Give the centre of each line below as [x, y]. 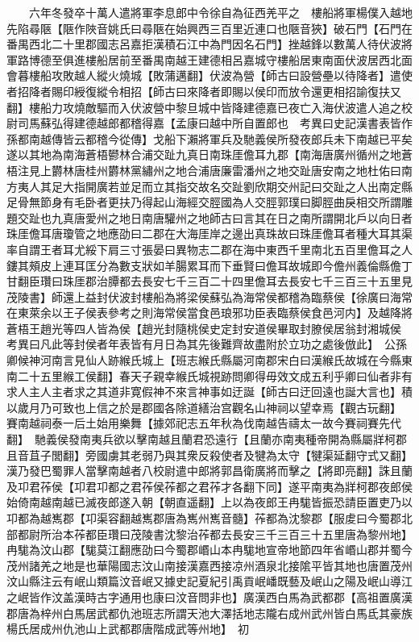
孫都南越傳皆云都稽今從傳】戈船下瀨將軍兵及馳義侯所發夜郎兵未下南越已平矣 [209, 138]
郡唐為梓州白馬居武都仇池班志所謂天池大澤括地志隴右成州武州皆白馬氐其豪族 [209, 613]
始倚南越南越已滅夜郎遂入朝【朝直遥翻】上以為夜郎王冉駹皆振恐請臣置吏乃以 [209, 502]
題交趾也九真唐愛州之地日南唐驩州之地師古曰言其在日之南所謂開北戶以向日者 [209, 217]
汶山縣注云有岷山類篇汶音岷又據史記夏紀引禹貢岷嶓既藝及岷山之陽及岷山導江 [209, 581]
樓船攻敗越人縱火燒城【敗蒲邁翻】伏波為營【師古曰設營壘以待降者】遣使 [220, 75]
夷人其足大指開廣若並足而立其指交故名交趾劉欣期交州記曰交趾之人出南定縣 [215, 186]
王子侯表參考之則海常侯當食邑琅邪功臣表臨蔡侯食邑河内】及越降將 [237, 313]
